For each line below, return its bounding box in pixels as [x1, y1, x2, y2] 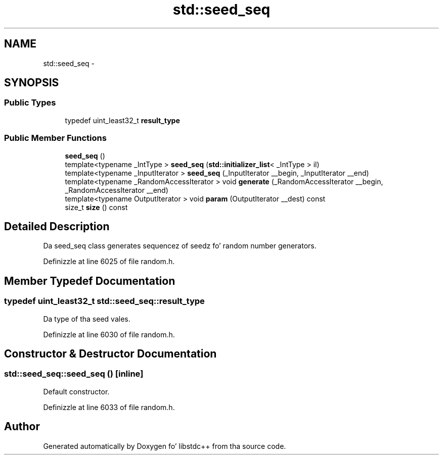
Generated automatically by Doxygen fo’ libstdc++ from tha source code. [43, 441, 286, 450]
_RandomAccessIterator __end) [65, 185, 168, 194]
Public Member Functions [4, 133, 107, 143]
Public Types [4, 97, 56, 108]
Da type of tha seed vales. [43, 314, 130, 323]
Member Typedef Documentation [4, 274, 175, 287]
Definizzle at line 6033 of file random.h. [43, 402, 175, 412]
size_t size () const [65, 202, 128, 212]
